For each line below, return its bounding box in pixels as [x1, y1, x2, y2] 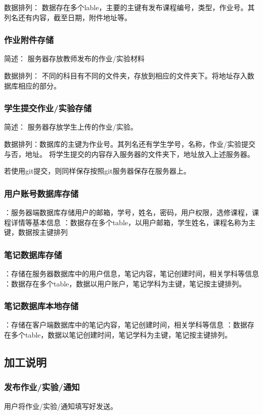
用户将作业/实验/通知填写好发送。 [4, 400, 117, 411]
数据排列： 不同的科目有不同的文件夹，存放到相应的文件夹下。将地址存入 [4, 70, 247, 80]
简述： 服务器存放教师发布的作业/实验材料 [4, 53, 145, 64]
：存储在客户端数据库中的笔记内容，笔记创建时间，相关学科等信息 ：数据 [4, 319, 247, 330]
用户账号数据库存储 [4, 187, 79, 199]
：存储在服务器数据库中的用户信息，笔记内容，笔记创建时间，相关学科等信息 [4, 268, 259, 278]
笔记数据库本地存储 [4, 300, 79, 312]
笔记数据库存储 [4, 248, 62, 261]
